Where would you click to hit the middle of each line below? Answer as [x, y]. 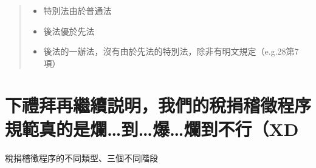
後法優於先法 [69, 31]
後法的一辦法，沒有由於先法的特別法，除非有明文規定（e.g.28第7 [171, 51]
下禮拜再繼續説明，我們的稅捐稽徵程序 [158, 105]
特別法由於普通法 [77, 10]
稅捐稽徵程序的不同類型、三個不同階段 [81, 157]
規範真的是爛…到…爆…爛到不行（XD [152, 128]
